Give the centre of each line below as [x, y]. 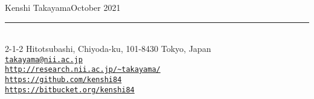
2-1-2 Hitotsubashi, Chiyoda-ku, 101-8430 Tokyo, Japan [108, 49]
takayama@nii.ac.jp [44, 59]
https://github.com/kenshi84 [63, 80]
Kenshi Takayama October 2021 [63, 7]
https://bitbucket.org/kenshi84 [70, 90]
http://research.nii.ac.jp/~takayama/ [83, 70]
